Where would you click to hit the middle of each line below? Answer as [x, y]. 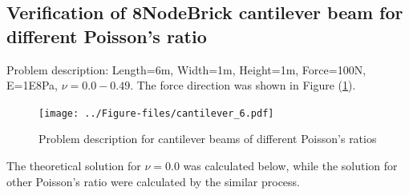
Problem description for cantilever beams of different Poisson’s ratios [208, 139]
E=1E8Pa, [32, 85]
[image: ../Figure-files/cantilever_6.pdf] [156, 113]
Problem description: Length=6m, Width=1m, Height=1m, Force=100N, [186, 69]
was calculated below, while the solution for [290, 166]
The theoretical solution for [74, 166]
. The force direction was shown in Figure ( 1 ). [243, 85]
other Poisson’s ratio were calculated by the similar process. [153, 181]
